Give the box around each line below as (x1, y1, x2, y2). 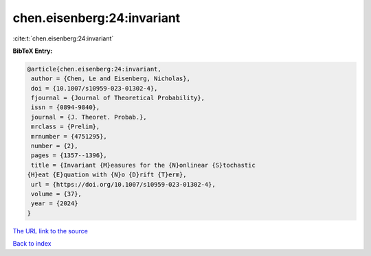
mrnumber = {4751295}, (31, 132, 108, 140)
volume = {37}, (31, 190, 82, 198)
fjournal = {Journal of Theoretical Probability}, (31, 94, 205, 102)
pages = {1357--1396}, (31, 152, 108, 159)
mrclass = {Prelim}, (31, 123, 100, 130)
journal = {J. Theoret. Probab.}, (31, 113, 147, 121)
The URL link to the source (12, 226, 89, 235)
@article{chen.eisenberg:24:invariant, (27, 65, 161, 73)
